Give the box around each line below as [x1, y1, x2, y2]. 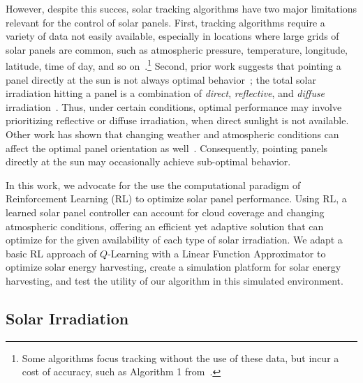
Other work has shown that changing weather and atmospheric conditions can [6, 127, 339, 141]
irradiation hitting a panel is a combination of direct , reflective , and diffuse [6, 86, 325, 100]
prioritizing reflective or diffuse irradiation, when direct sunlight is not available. [6, 113, 349, 128]
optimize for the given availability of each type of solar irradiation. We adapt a [6, 232, 343, 247]
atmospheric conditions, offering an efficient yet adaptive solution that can [6, 218, 324, 233]
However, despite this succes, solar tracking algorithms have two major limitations [6, 1, 357, 15]
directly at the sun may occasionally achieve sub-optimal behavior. [6, 154, 291, 169]
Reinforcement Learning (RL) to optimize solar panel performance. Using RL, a [6, 191, 347, 206]
